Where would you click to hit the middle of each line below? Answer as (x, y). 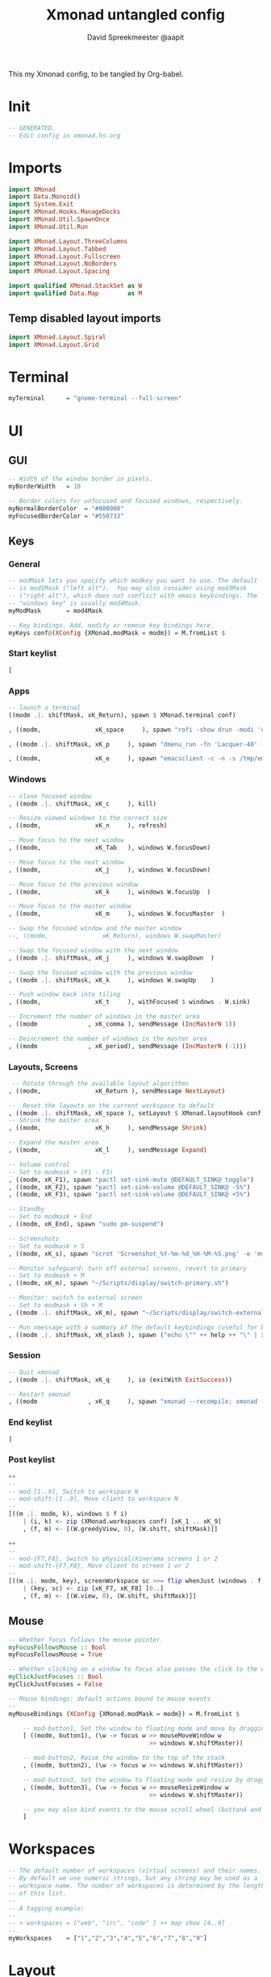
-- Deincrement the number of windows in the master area (108, 1038)
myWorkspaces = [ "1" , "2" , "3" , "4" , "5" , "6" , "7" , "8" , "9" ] (108, 1938)
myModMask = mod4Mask (56, 610)
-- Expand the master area (54, 1142)
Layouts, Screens (43, 1067)
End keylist (30, 1422)
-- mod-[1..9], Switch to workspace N (73, 1492)
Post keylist (32, 1459)
